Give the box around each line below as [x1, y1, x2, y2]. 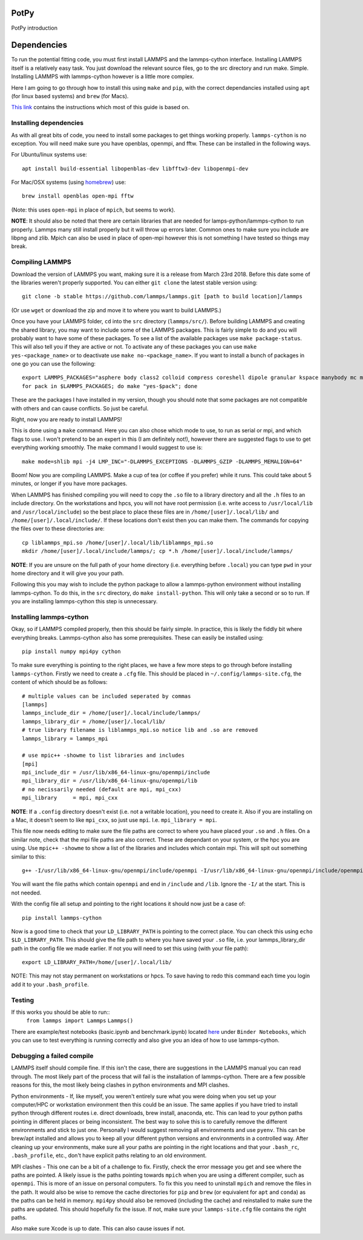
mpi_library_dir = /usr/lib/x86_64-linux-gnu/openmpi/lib [22, 777, 198, 785]
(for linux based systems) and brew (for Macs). [11, 92, 129, 99]
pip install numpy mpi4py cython [22, 648, 121, 655]
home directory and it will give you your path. [11, 569, 124, 577]
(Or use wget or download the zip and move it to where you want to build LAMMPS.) [11, 306, 221, 313]
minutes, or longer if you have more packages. [11, 480, 128, 488]
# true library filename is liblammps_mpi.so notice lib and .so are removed [22, 726, 258, 734]
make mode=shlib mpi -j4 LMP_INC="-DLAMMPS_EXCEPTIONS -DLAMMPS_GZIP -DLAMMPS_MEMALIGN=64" [22, 458, 302, 465]
